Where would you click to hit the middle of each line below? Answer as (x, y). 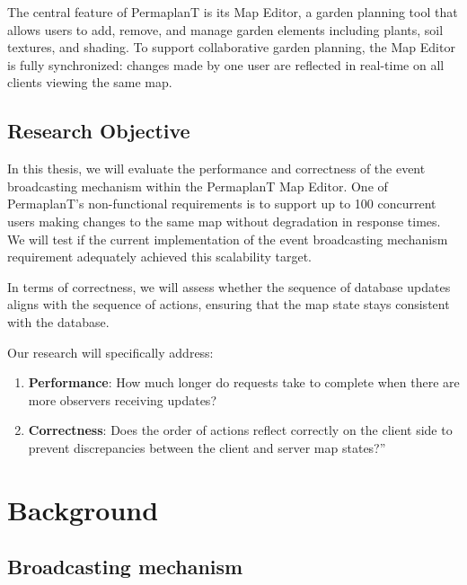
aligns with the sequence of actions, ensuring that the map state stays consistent (229, 304)
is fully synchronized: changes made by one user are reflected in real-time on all (226, 64)
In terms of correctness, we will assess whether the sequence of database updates (229, 286)
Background (83, 509)
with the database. (58, 321)
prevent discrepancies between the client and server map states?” (207, 447)
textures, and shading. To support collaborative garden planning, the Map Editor (231, 47)
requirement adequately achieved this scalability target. (159, 257)
